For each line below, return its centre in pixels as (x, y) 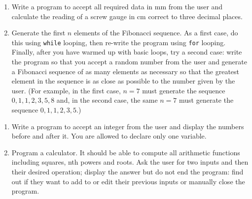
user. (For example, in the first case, (66, 90)
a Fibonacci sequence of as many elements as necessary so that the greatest (126, 71)
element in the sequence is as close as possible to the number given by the (123, 81)
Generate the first (38, 33)
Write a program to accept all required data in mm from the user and (117, 6)
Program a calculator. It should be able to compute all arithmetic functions (126, 152)
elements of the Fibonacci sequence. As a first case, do (156, 33)
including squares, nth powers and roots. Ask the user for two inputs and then (130, 162)
